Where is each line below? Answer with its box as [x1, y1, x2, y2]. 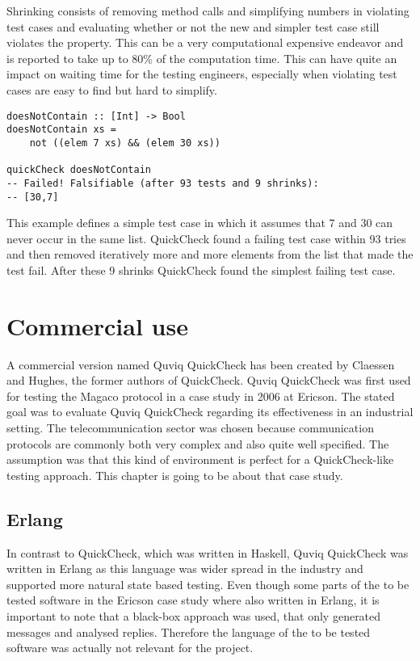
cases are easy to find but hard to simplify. [6, 81, 217, 98]
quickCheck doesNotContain [6, 164, 151, 176]
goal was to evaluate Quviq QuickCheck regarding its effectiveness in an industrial [6, 403, 414, 420]
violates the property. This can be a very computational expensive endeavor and [6, 34, 404, 51]
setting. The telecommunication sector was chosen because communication [6, 419, 374, 436]
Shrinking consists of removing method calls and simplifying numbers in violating [6, 2, 409, 19]
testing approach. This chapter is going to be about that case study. [6, 466, 343, 483]
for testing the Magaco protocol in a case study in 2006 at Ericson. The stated [6, 387, 395, 404]
